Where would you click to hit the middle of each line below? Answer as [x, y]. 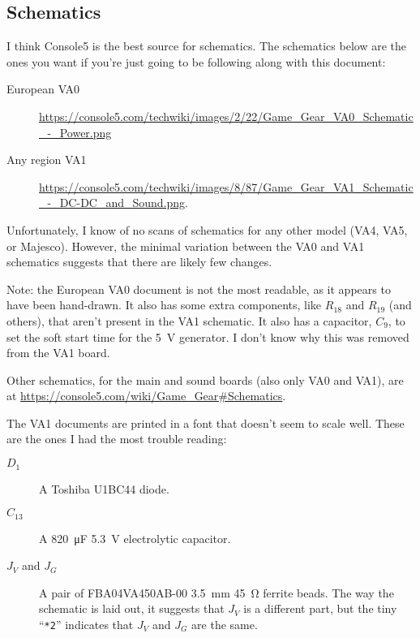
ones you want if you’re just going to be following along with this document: [196, 61]
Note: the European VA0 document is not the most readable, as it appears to [199, 289]
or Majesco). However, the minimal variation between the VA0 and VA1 [186, 246]
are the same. [225, 624]
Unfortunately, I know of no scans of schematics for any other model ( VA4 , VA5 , [207, 229]
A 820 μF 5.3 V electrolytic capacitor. [135, 538]
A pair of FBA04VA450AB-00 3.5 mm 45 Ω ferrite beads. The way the [216, 592]
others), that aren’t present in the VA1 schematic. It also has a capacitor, [189, 320]
